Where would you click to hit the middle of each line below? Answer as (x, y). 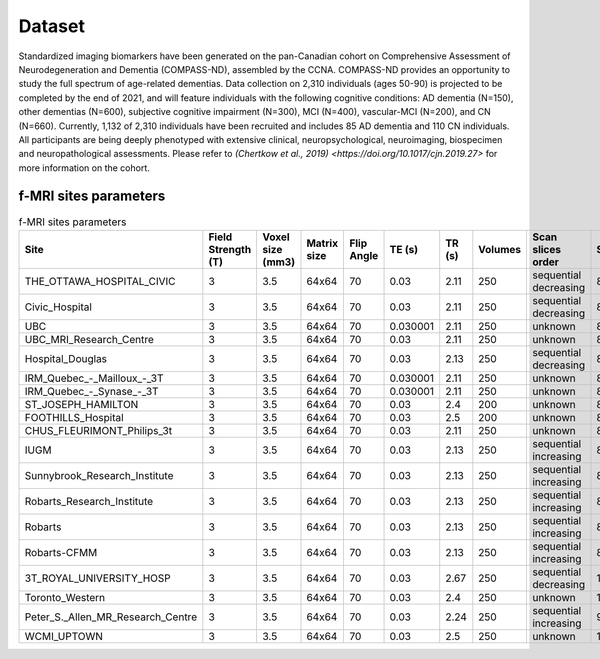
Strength (230, 249)
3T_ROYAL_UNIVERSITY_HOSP (98, 578)
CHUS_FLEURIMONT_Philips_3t (98, 430)
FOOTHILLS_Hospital (74, 417)
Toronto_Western (65, 597)
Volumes (500, 249)
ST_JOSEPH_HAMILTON (81, 404)
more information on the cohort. (84, 167)
